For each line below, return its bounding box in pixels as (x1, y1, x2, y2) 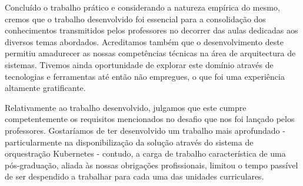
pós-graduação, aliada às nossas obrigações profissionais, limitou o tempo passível (5, 158, 298, 171)
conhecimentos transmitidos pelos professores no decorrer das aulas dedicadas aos (5, 24, 298, 36)
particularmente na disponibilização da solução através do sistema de (5, 136, 254, 148)
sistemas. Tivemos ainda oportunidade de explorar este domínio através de (5, 58, 274, 70)
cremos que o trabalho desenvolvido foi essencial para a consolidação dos (5, 12, 266, 25)
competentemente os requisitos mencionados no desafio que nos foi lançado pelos (5, 113, 295, 125)
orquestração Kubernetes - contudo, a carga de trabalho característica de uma (5, 147, 286, 160)
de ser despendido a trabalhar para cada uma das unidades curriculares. (5, 170, 264, 182)
